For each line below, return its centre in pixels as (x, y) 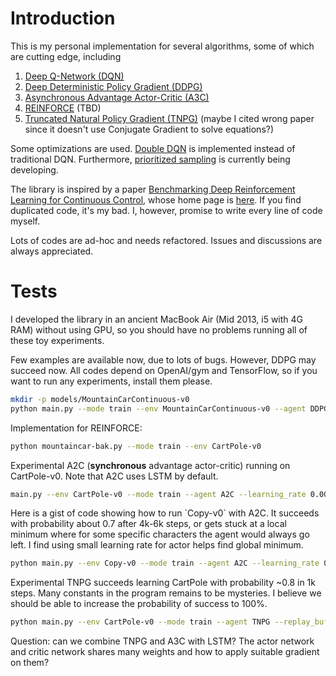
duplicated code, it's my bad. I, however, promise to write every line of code (166, 210)
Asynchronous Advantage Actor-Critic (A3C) (117, 97)
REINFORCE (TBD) (63, 108)
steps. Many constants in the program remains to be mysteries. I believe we (166, 593)
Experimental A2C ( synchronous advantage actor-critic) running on (150, 465)
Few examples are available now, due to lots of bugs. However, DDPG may (163, 359)
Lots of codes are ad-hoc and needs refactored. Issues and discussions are (166, 240)
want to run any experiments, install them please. (111, 381)
